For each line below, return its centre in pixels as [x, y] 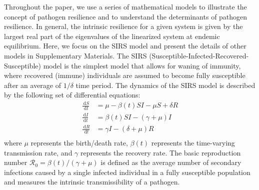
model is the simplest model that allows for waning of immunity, [142, 65]
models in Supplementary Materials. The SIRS [75, 55]
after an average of [33, 85]
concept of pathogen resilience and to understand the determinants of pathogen [126, 16]
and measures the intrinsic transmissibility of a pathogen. [92, 182]
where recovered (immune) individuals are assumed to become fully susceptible [125, 75]
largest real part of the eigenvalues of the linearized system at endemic [112, 36]
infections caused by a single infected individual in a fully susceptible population [127, 172]
